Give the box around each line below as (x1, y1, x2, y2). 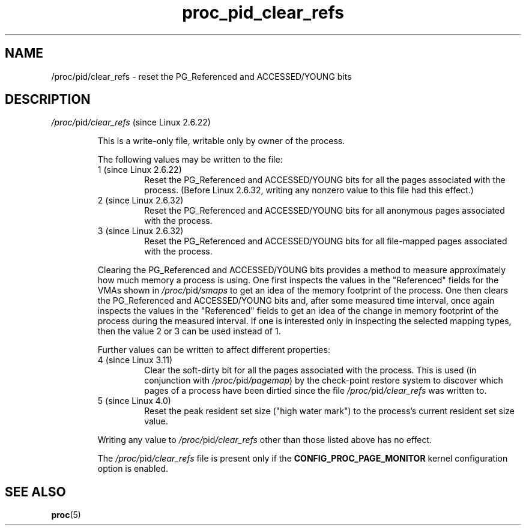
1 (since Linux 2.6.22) (97, 164, 182, 175)
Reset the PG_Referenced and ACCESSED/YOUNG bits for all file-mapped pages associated (144, 236, 507, 247)
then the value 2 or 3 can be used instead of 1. (97, 326, 281, 337)
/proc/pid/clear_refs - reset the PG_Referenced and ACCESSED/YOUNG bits (51, 71, 352, 82)
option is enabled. (97, 463, 169, 474)
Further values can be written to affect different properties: (97, 345, 330, 355)
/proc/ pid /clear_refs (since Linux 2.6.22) (51, 117, 211, 128)
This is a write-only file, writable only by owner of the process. (97, 136, 345, 146)
